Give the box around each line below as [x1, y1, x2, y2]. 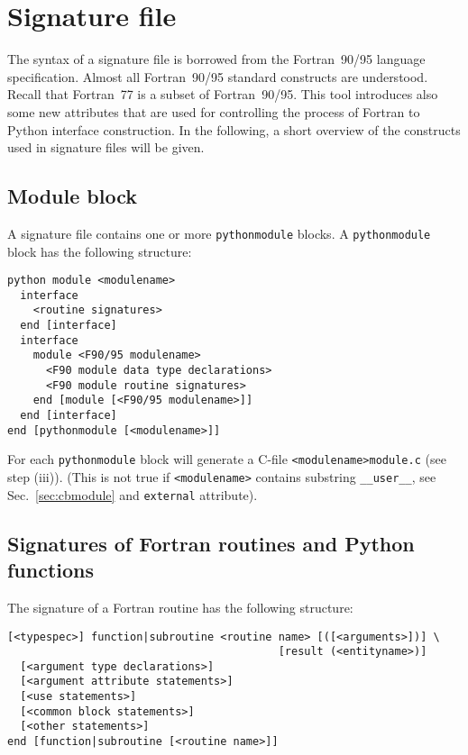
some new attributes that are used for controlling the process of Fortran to [7, 102, 420, 121]
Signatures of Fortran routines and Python [7, 529, 415, 557]
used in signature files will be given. [7, 138, 205, 157]
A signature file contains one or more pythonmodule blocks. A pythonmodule [7, 223, 431, 242]
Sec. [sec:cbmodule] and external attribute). [7, 485, 258, 504]
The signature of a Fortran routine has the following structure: [7, 597, 353, 616]
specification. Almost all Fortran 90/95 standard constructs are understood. [7, 67, 428, 86]
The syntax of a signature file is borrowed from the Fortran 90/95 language [7, 50, 426, 68]
